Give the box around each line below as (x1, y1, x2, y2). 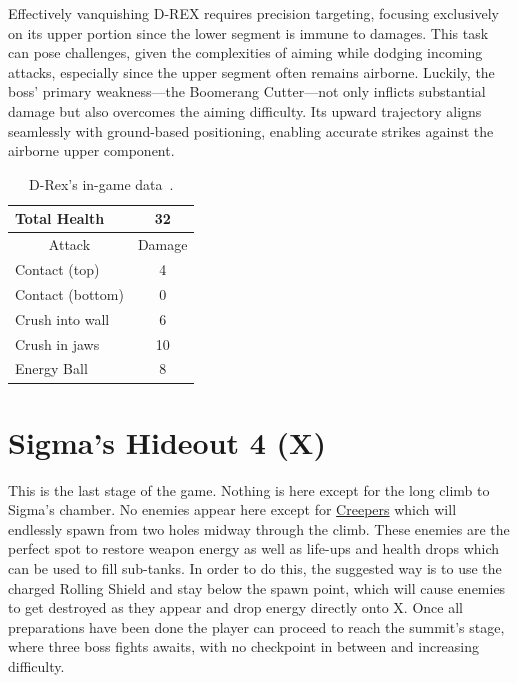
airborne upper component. (8, 140, 175, 161)
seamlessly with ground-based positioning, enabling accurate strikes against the (8, 120, 494, 141)
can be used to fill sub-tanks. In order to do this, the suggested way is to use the (8, 558, 502, 578)
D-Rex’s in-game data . (29, 173, 174, 194)
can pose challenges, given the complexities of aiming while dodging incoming (8, 42, 483, 63)
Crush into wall (15, 308, 110, 329)
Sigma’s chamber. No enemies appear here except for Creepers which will (8, 499, 457, 520)
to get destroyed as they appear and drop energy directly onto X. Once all (8, 597, 463, 618)
